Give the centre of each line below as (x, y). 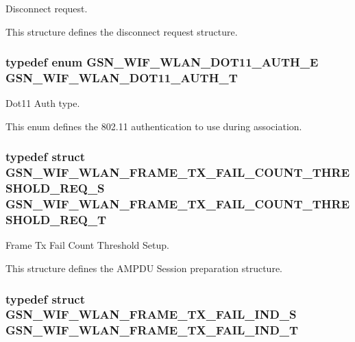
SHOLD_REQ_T (56, 220)
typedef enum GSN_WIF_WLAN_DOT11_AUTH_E (162, 62)
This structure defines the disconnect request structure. (122, 31)
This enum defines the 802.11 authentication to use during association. (154, 126)
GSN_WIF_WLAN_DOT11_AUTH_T (122, 78)
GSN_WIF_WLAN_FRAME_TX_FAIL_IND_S (151, 314)
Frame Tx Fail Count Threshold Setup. (87, 245)
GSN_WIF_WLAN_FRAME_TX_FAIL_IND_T (152, 330)
